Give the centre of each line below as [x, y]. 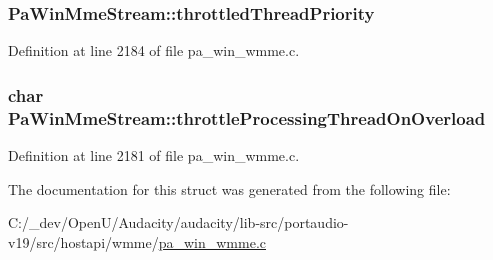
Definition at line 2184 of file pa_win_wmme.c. [154, 50]
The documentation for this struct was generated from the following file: [229, 188]
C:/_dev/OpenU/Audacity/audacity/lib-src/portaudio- [178, 222]
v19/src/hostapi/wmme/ [83, 241]
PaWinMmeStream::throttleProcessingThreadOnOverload [247, 117]
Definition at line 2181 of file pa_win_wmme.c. [154, 154]
